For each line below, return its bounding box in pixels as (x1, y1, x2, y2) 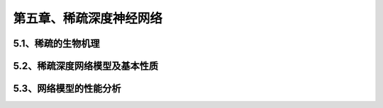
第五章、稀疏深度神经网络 (13, 11, 163, 26)
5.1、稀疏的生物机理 (13, 37, 100, 49)
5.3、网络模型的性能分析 (13, 83, 121, 95)
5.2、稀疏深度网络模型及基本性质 (13, 60, 159, 72)
